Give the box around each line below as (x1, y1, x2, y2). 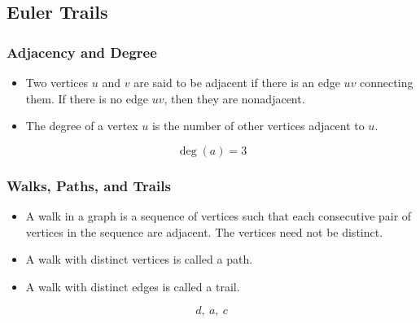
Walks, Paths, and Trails (7, 175, 171, 195)
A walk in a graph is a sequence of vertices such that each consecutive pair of (25, 207, 412, 224)
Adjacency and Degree (7, 41, 157, 62)
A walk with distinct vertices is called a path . (25, 251, 253, 268)
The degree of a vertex (25, 117, 138, 134)
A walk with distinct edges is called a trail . (25, 277, 240, 295)
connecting (360, 74, 413, 90)
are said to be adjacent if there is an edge (133, 74, 340, 90)
